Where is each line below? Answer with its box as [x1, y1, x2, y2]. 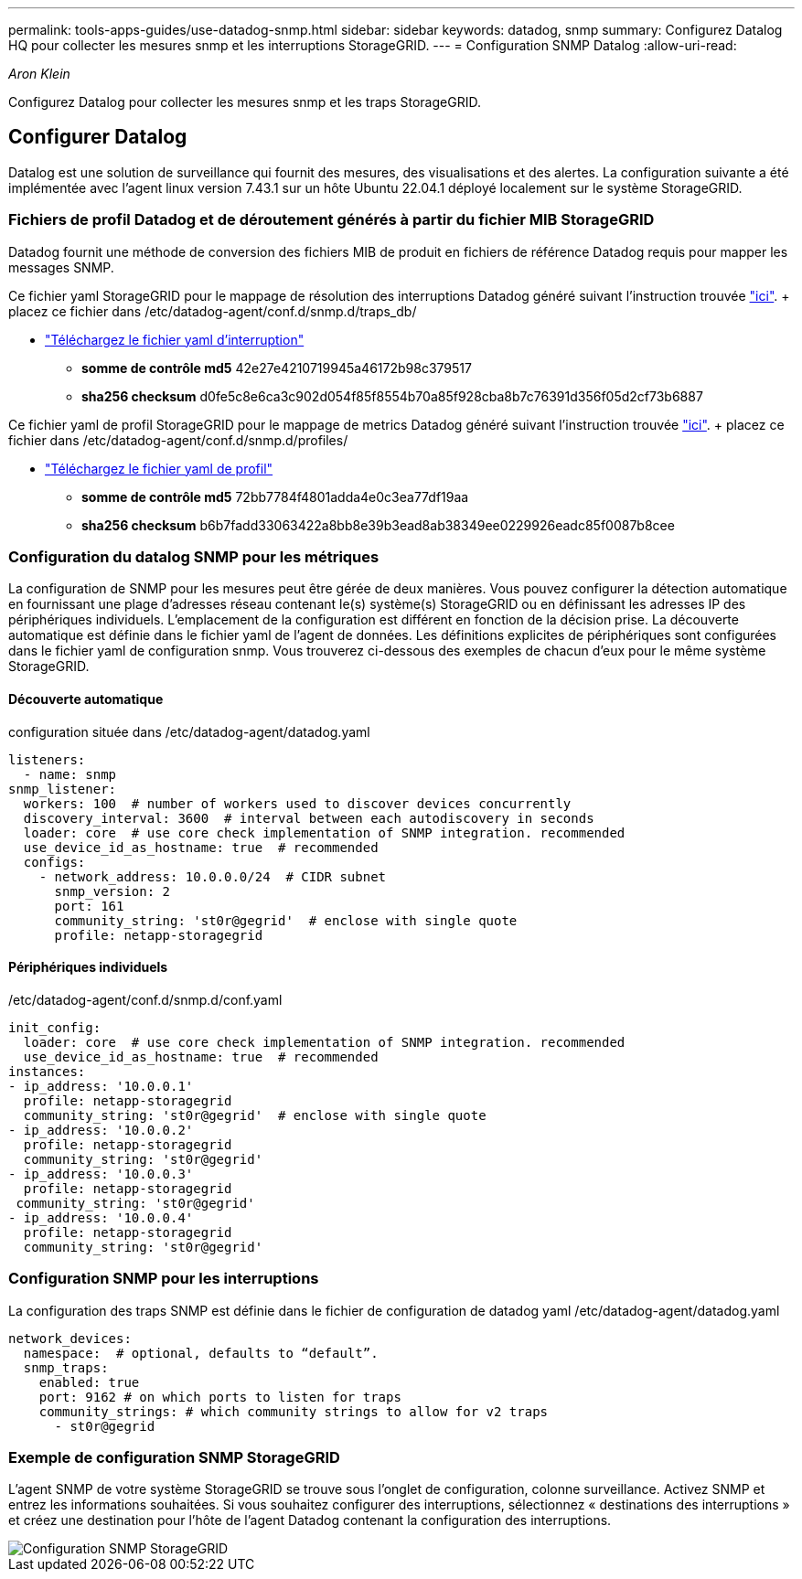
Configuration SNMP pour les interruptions [8, 1269, 319, 1288]
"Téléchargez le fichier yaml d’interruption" [45, 331, 305, 347]
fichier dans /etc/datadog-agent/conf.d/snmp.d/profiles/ [8, 432, 348, 448]
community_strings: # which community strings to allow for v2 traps [38, 1403, 549, 1419]
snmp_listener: [8, 781, 117, 796]
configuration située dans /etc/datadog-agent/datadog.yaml [8, 723, 370, 740]
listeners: [8, 752, 86, 767]
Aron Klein [8, 66, 70, 81]
